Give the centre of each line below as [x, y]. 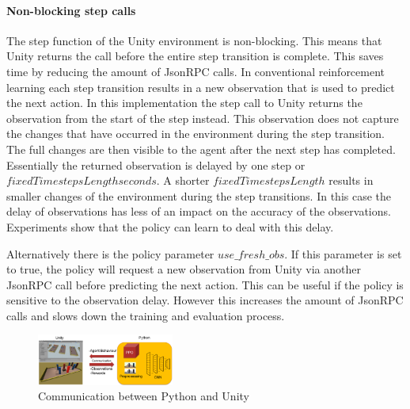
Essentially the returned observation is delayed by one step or [156, 164]
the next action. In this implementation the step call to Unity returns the [184, 103]
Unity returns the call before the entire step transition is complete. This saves [195, 56]
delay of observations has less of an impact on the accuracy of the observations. [199, 211]
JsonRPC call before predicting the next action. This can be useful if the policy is [205, 284]
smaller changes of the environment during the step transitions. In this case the [199, 195]
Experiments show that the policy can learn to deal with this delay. [170, 226]
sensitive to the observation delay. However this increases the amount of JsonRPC [205, 300]
